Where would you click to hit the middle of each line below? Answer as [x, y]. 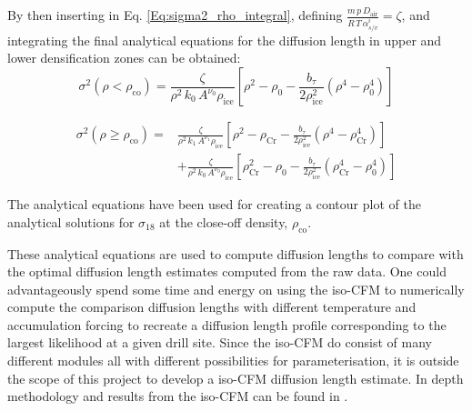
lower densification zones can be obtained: [124, 58]
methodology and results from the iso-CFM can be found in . [178, 396]
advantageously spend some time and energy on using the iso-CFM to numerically [236, 289]
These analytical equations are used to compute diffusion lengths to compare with [236, 253]
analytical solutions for [71, 221]
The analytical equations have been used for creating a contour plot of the [214, 204]
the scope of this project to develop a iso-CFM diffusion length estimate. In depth [236, 378]
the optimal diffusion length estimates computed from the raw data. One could [227, 271]
